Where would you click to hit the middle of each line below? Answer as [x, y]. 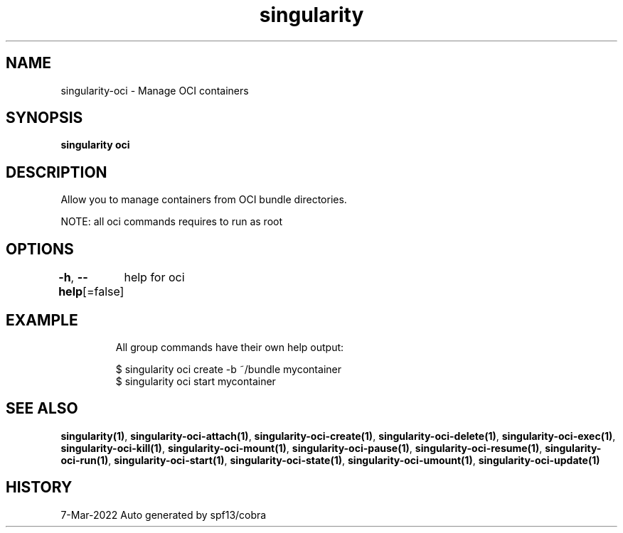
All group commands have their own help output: [230, 347]
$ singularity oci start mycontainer [196, 381]
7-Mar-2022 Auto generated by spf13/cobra [164, 515]
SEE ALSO [42, 409]
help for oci [154, 278]
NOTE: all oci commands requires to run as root [171, 222]
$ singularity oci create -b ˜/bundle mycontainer [228, 369]
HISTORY [39, 488]
